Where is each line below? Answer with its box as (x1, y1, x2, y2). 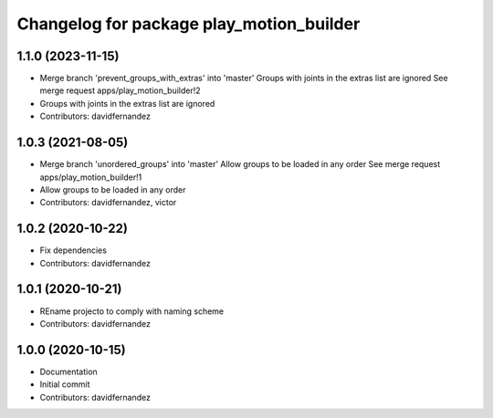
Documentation (39, 366, 98, 377)
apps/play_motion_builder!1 (39, 172, 142, 183)
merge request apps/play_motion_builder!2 (39, 85, 201, 96)
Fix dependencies (39, 245, 107, 256)
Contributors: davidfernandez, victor (39, 197, 177, 208)
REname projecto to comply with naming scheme (39, 306, 224, 317)
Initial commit (39, 379, 90, 390)
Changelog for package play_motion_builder (16, 14, 361, 34)
